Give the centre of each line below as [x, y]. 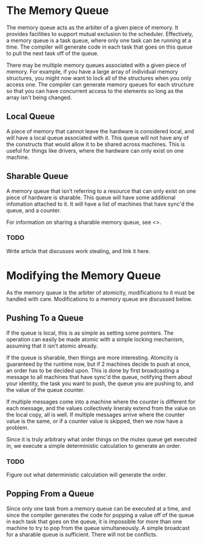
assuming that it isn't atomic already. [52, 346]
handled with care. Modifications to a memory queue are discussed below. [99, 299]
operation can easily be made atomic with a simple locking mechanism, [95, 339]
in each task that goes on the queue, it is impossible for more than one [94, 521]
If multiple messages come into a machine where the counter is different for [101, 402]
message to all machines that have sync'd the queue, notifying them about [99, 377]
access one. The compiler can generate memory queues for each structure [100, 84]
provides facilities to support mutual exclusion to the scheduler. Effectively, [100, 33]
